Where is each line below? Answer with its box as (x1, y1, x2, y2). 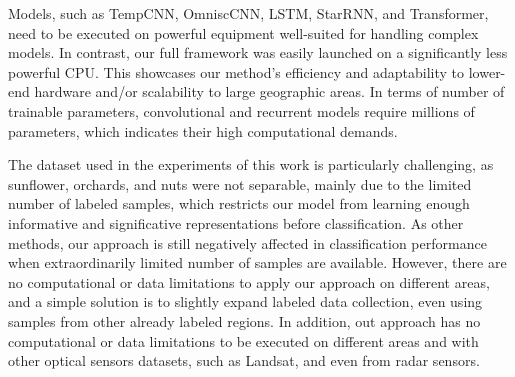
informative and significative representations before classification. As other (8, 212, 464, 233)
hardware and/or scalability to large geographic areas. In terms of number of (34, 81, 505, 102)
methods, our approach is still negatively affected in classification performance (8, 232, 487, 253)
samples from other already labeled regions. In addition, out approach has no (8, 310, 481, 331)
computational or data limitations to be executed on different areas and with (8, 330, 479, 351)
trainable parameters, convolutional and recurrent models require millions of (8, 100, 475, 121)
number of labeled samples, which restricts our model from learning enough (8, 193, 470, 214)
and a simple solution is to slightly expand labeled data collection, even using (8, 291, 483, 312)
